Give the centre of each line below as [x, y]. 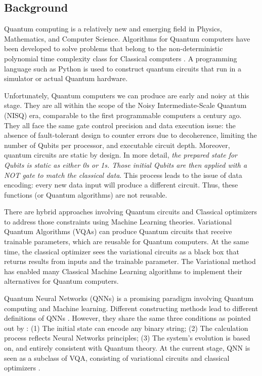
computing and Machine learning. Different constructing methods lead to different [131, 308]
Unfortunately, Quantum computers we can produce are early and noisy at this [127, 95]
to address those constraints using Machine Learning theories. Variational [118, 221]
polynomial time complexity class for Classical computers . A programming [121, 58]
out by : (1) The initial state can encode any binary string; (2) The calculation [126, 328]
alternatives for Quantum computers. [61, 281]
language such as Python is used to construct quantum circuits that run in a [123, 68]
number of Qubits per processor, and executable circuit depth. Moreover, [117, 145]
